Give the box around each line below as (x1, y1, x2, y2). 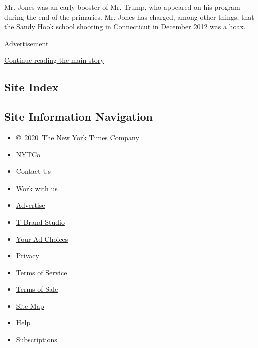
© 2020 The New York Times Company (16, 132, 139, 142)
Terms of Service (16, 267, 67, 277)
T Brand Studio (16, 216, 65, 227)
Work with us (16, 183, 58, 193)
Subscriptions (16, 334, 57, 345)
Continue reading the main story (4, 55, 104, 65)
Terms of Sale (16, 284, 58, 294)
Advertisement (4, 38, 49, 48)
